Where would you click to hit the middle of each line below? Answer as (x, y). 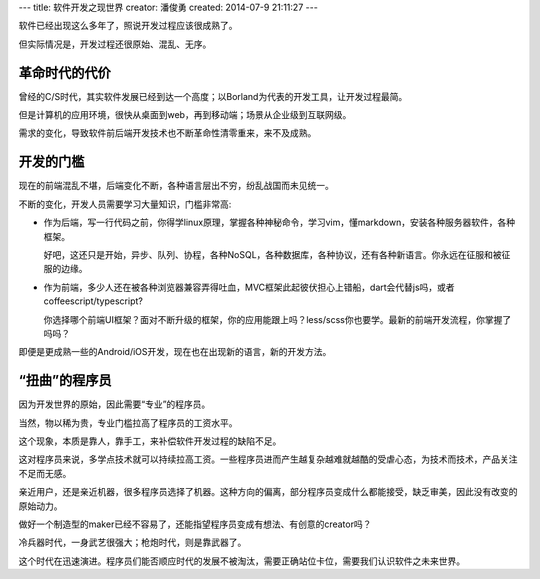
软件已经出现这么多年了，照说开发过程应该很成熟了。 (128, 26)
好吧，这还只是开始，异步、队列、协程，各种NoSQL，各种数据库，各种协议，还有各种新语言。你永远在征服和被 (272, 254)
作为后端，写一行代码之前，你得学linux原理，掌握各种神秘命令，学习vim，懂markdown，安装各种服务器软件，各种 (279, 222)
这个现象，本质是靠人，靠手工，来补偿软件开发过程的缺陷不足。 (150, 441)
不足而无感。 (45, 473)
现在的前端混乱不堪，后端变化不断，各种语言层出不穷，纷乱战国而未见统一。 (176, 186)
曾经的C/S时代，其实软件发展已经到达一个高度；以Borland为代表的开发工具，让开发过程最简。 (213, 96)
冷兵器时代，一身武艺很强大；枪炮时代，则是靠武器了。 (132, 542)
